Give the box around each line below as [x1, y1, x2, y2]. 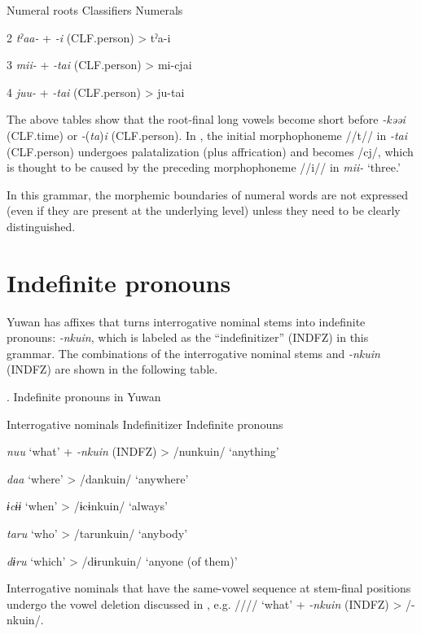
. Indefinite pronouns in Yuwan [7, 388, 161, 405]
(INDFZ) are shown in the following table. [7, 361, 218, 378]
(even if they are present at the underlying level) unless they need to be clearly [7, 202, 401, 219]
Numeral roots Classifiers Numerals [7, 2, 183, 18]
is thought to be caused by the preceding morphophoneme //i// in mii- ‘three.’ [7, 159, 401, 176]
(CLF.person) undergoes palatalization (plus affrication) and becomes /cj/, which [7, 142, 414, 160]
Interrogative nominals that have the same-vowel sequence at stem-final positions [7, 579, 411, 597]
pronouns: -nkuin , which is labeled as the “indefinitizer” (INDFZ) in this [7, 329, 369, 346]
